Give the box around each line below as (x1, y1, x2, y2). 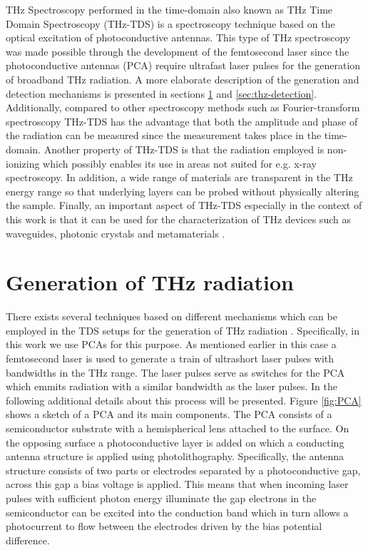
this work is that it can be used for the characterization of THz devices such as (6, 211, 351, 226)
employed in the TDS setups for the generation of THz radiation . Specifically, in (6, 322, 359, 337)
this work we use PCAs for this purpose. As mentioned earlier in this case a (6, 337, 337, 352)
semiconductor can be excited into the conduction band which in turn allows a (6, 504, 349, 519)
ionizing (6, 156, 40, 170)
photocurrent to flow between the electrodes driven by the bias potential (6, 519, 322, 534)
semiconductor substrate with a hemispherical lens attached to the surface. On (6, 420, 349, 435)
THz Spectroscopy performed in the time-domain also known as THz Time (6, 2, 333, 16)
